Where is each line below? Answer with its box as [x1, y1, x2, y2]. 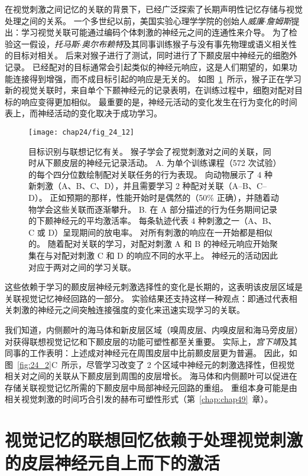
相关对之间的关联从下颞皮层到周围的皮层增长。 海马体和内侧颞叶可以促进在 [5, 370, 297, 382]
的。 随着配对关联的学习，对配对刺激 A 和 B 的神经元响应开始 [28, 237, 270, 250]
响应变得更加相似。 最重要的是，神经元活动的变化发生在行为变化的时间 [21, 95, 297, 107]
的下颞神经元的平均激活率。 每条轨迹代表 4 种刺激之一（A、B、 [28, 214, 277, 227]
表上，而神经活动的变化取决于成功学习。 [5, 107, 162, 119]
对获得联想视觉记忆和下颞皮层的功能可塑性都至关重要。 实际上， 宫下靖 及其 [5, 335, 297, 347]
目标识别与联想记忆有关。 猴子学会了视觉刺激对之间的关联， [28, 145, 263, 157]
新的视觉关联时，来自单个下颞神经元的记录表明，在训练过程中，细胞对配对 [5, 84, 294, 96]
